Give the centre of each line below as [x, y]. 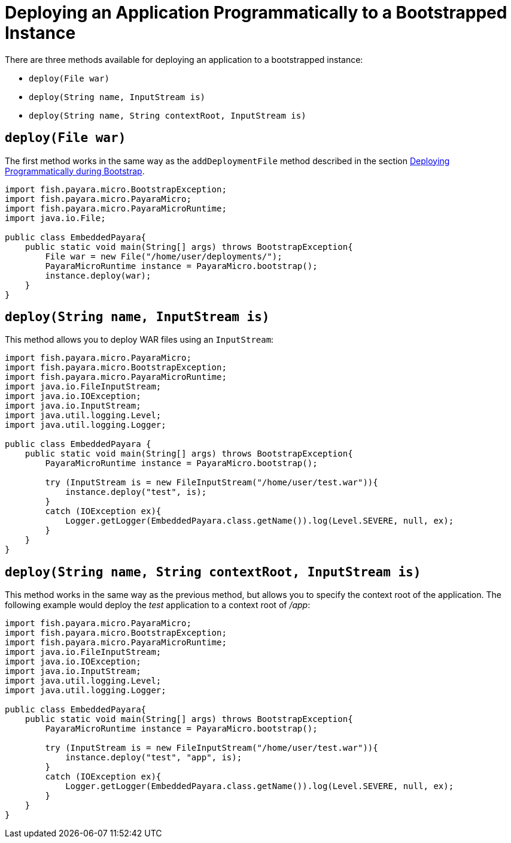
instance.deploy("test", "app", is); [154, 758]
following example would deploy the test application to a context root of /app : [158, 605]
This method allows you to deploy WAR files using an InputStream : [139, 340]
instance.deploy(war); [98, 275]
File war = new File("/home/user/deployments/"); [164, 256]
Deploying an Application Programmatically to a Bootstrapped [256, 13]
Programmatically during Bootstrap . [75, 171]
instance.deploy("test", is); [136, 492]
